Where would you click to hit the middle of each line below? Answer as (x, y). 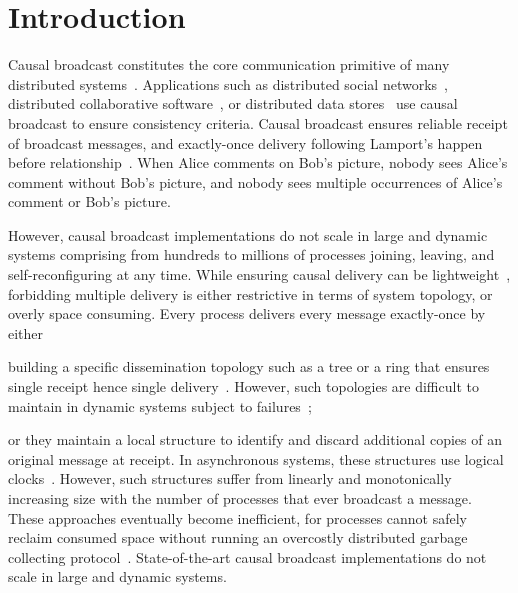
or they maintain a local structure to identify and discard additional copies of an (255, 439)
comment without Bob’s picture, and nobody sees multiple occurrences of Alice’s (255, 181)
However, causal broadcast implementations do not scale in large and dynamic (248, 234)
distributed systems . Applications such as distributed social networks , (228, 83)
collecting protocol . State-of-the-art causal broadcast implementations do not (247, 556)
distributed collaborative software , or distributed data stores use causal (233, 103)
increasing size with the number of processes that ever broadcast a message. (240, 498)
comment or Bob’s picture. (89, 201)
